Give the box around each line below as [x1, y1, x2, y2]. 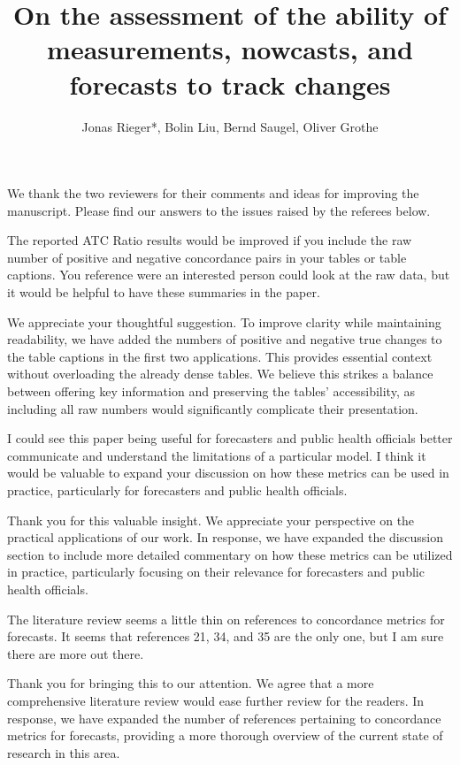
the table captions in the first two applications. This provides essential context [7, 347, 433, 365]
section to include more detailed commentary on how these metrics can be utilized [7, 545, 453, 563]
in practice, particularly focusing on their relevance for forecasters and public [7, 562, 425, 581]
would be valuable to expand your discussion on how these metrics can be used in [7, 463, 449, 482]
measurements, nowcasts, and [47, 31, 413, 67]
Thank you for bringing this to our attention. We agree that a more [7, 674, 374, 692]
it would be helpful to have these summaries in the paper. [7, 283, 320, 302]
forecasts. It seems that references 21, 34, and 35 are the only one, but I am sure [7, 627, 444, 646]
